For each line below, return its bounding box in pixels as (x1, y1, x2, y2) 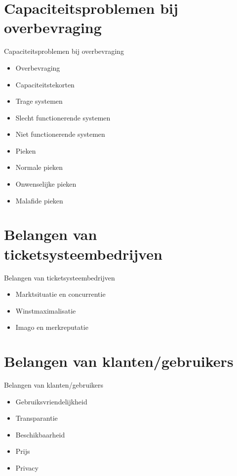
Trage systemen (15, 96, 63, 106)
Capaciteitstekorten (15, 79, 75, 89)
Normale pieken (15, 162, 63, 172)
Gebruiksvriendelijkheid (15, 396, 87, 406)
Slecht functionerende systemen (15, 112, 111, 122)
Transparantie (15, 413, 58, 423)
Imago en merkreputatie (15, 322, 88, 332)
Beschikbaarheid (15, 429, 65, 439)
